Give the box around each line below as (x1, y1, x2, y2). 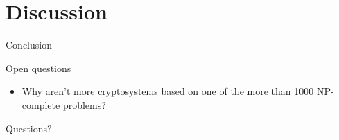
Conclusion (6, 37, 52, 52)
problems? (62, 97, 106, 112)
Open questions (6, 60, 71, 75)
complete (21, 97, 60, 112)
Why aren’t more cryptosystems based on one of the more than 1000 (21, 84, 314, 98)
